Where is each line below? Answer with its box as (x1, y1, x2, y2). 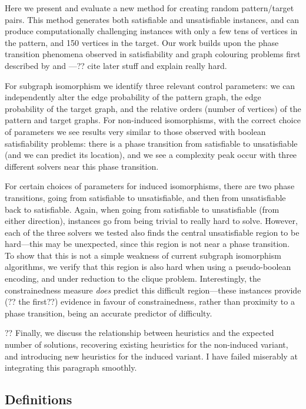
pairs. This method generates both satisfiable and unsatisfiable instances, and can (5, 13, 300, 25)
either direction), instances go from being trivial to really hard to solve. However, (5, 215, 298, 227)
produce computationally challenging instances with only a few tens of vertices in (5, 25, 298, 37)
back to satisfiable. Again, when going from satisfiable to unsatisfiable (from (5, 203, 280, 215)
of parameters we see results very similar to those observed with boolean (5, 125, 266, 137)
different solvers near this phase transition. (5, 160, 159, 172)
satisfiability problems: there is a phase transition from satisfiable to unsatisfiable (5, 137, 298, 149)
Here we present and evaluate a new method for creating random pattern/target (5, 2, 294, 14)
